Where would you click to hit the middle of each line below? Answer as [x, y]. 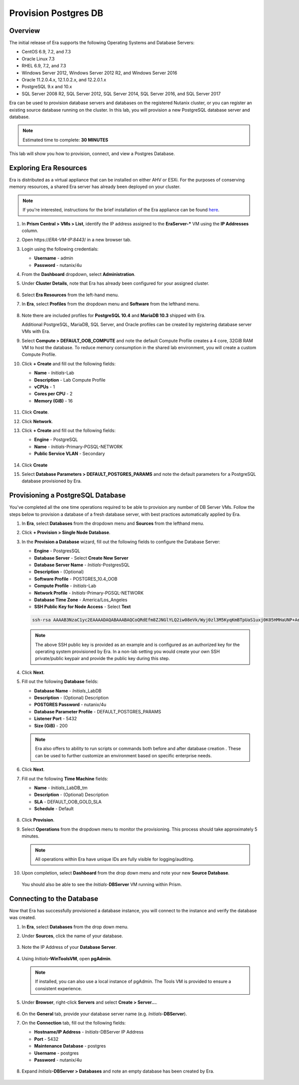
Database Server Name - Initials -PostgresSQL [82, 565]
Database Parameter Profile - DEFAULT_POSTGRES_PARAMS [98, 711]
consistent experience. [59, 988]
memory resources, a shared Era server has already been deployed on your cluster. [95, 187]
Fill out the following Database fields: [60, 681]
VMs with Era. [36, 331]
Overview [25, 31]
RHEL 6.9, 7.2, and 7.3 [44, 66]
